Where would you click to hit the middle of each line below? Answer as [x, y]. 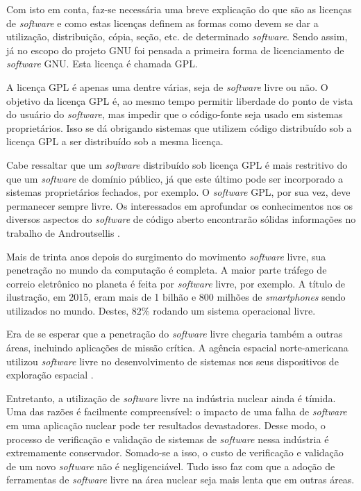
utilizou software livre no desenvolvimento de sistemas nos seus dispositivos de [173, 361]
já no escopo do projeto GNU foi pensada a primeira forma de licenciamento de [175, 50]
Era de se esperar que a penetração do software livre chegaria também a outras [175, 334]
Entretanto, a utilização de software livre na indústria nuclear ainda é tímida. [171, 398]
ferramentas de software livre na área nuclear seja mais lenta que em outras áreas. [180, 480]
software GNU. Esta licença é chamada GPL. [102, 64]
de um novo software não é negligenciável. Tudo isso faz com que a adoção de [171, 466]
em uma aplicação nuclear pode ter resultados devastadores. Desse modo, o [166, 425]
